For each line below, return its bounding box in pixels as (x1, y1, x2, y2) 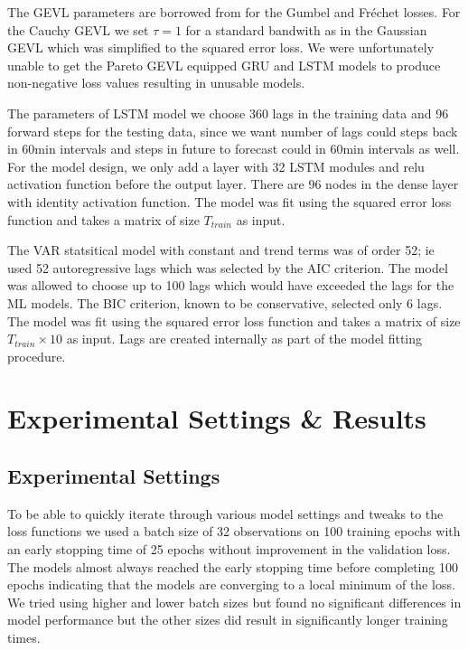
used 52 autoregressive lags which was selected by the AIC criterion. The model (7, 258, 448, 277)
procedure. (7, 346, 66, 365)
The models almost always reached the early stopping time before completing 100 (7, 557, 458, 576)
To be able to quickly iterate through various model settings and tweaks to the (7, 504, 444, 523)
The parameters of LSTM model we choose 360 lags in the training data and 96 (7, 103, 449, 122)
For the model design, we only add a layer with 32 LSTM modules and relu (7, 156, 425, 175)
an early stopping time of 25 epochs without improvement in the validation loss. (7, 540, 451, 559)
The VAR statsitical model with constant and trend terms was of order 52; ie (7, 240, 435, 259)
